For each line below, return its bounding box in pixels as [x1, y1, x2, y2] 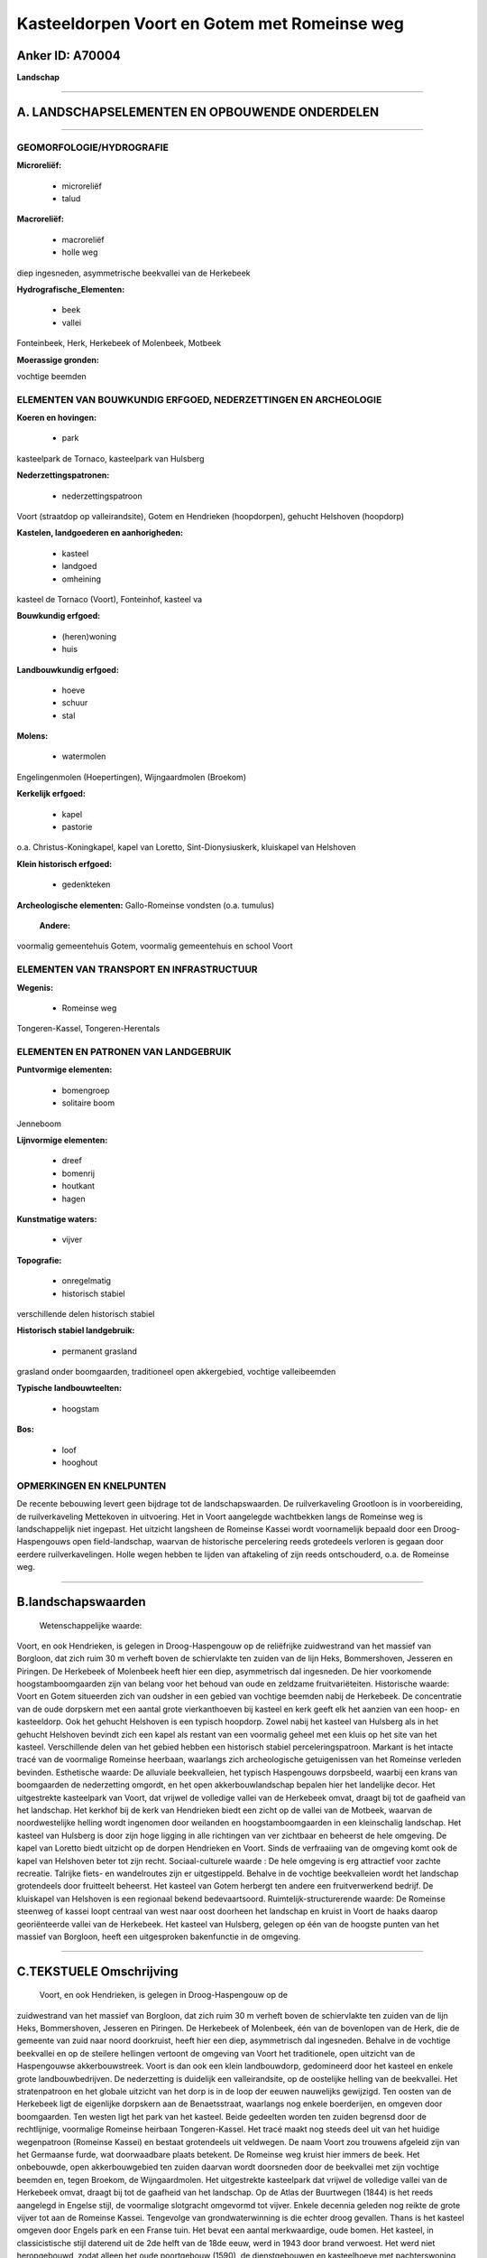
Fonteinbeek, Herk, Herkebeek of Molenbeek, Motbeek [16, 338, 222, 349]
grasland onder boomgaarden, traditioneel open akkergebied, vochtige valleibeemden [16, 1367, 336, 1377]
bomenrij [61, 1168, 95, 1179]
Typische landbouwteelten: [16, 1383, 122, 1394]
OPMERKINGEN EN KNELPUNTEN [16, 1479, 167, 1492]
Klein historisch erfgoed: [16, 858, 113, 869]
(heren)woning [61, 630, 117, 641]
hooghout [61, 1457, 98, 1468]
